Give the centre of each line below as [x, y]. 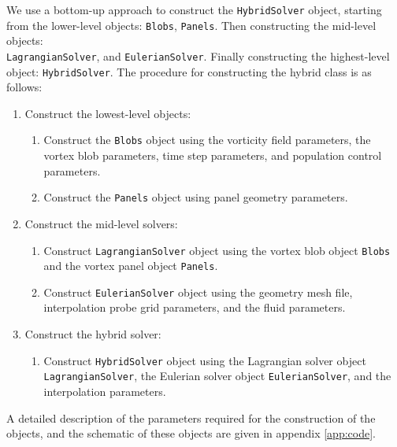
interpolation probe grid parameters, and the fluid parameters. [195, 307]
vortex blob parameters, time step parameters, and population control [213, 155]
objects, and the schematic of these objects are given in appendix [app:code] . [191, 433]
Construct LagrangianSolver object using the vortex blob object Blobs [217, 250]
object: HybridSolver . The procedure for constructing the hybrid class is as [189, 71]
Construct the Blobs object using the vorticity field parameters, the [207, 140]
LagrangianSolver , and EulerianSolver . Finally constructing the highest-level [198, 55]
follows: [24, 87]
